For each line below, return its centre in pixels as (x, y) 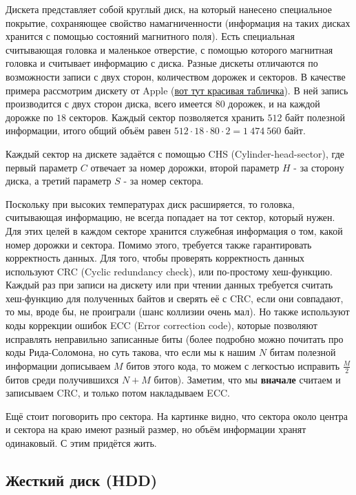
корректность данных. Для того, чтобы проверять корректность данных (155, 258)
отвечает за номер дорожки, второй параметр (185, 167)
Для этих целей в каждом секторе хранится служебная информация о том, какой (174, 230)
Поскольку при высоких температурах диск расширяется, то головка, (150, 203)
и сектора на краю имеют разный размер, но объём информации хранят (156, 429)
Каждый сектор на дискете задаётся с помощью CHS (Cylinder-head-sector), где (175, 153)
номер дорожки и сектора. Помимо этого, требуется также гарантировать (159, 244)
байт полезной (315, 117)
